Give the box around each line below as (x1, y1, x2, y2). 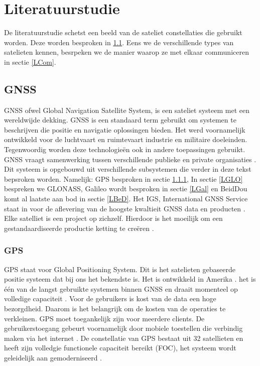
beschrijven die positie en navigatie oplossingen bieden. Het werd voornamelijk (4, 124, 245, 135)
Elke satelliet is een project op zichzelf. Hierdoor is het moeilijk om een (4, 213, 223, 223)
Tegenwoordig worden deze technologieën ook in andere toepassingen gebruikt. (4, 144, 245, 155)
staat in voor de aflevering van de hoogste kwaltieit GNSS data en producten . (4, 203, 245, 213)
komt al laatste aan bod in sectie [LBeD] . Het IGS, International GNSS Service (4, 193, 248, 204)
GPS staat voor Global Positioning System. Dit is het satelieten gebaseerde (4, 264, 235, 274)
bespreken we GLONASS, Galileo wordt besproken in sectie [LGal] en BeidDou (4, 183, 247, 194)
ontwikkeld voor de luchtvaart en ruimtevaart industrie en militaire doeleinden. (4, 134, 247, 145)
